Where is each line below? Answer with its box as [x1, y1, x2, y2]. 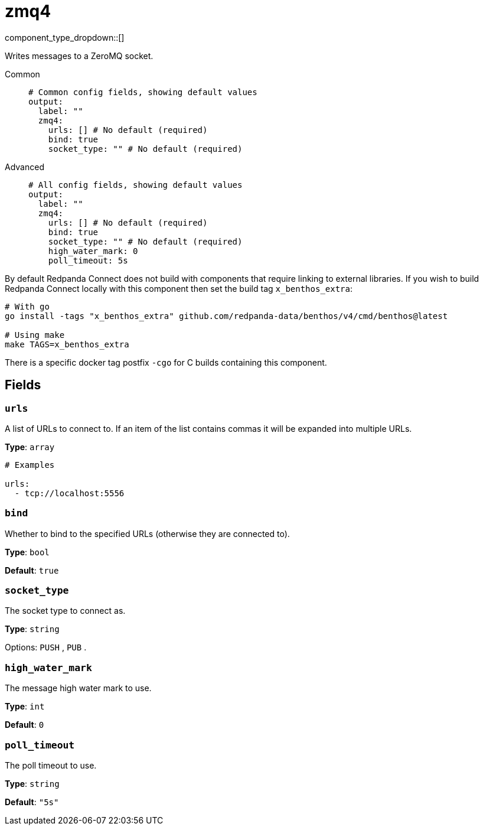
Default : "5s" [5, 796, 59, 807]
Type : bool [5, 546, 50, 557]
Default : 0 [5, 720, 44, 730]
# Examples [5, 460, 55, 470]
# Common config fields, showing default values [28, 87, 257, 97]
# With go [5, 301, 50, 311]
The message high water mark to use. [5, 683, 152, 694]
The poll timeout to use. [5, 760, 97, 770]
